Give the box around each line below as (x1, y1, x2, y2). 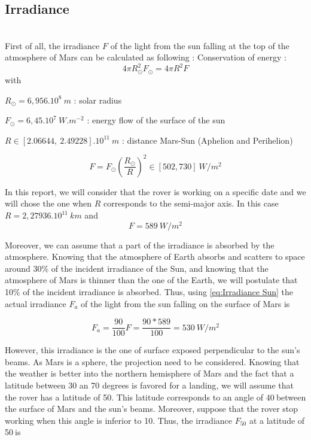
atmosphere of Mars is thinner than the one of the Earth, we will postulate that (5, 274, 298, 286)
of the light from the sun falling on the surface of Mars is (81, 297, 290, 309)
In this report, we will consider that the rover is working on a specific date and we (5, 185, 306, 198)
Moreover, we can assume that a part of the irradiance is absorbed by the (5, 238, 275, 251)
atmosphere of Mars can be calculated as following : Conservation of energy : (5, 51, 287, 63)
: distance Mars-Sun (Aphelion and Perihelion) (122, 133, 293, 146)
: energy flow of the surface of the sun (87, 114, 225, 126)
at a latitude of (249, 414, 305, 426)
